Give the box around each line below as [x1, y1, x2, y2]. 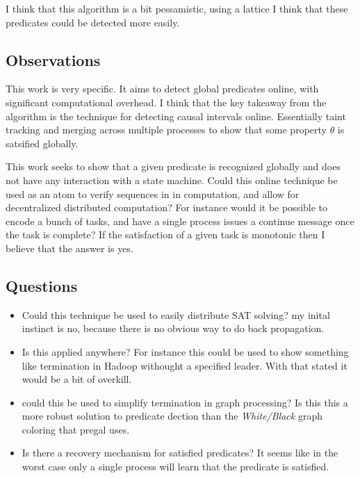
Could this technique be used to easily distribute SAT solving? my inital [22, 307, 330, 322]
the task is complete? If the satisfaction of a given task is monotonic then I [6, 227, 325, 242]
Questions [6, 274, 78, 296]
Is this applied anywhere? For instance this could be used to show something [22, 344, 349, 358]
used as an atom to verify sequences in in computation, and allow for [6, 186, 300, 201]
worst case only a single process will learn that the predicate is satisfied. [22, 459, 329, 474]
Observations [6, 49, 101, 70]
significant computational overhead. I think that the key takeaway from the [6, 94, 327, 109]
